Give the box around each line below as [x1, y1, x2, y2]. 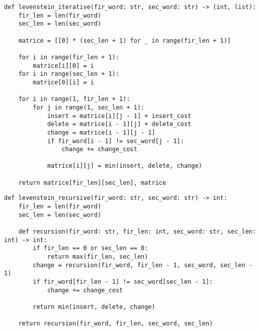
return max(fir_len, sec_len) [47, 253, 148, 261]
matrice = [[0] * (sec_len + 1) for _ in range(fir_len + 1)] [18, 37, 231, 44]
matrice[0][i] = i [33, 78, 94, 86]
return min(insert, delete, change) [33, 303, 155, 310]
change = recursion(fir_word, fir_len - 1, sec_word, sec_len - [33, 261, 252, 269]
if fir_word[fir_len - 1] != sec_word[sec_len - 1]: [33, 278, 213, 285]
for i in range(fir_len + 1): [18, 53, 120, 61]
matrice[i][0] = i [33, 62, 94, 69]
